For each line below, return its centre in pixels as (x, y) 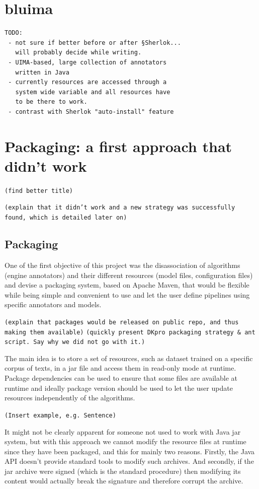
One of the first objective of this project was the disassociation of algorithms (122, 265)
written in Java (42, 72)
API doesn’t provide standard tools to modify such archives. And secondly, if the (129, 461)
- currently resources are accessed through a (88, 82)
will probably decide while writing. (78, 53)
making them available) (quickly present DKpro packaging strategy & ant (130, 332)
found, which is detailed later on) (66, 218)
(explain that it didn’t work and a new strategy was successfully (120, 208)
